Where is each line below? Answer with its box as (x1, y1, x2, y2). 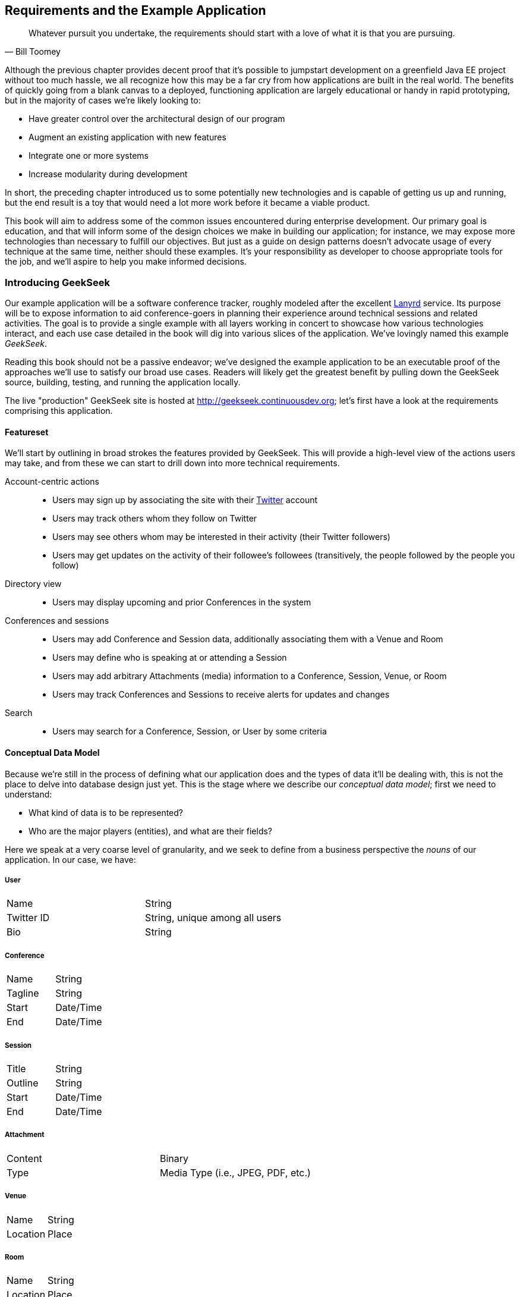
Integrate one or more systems (29, 150, 149, 161)
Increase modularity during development (29, 169, 188, 180)
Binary (159, 1152, 188, 1164)
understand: (5, 789, 52, 799)
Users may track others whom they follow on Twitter (52, 513, 257, 524)
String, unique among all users (145, 912, 282, 924)
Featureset (5, 426, 49, 437)
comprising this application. (5, 406, 113, 416)
